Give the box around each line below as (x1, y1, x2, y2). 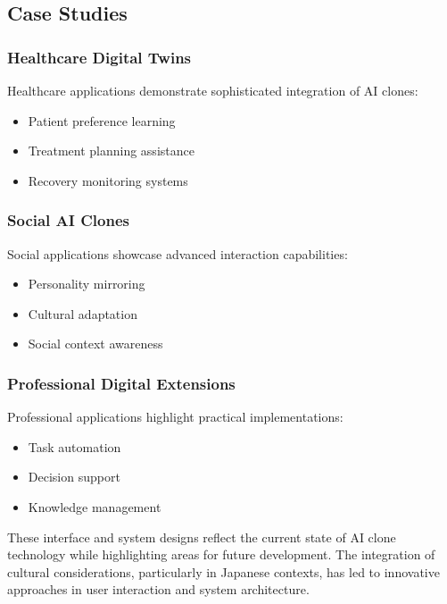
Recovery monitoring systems (28, 171, 188, 189)
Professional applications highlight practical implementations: (7, 407, 344, 426)
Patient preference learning (28, 111, 176, 130)
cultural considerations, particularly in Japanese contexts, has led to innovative (7, 562, 440, 581)
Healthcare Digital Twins (7, 46, 192, 68)
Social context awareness (28, 334, 163, 353)
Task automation (28, 437, 121, 456)
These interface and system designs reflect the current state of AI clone (7, 527, 396, 546)
